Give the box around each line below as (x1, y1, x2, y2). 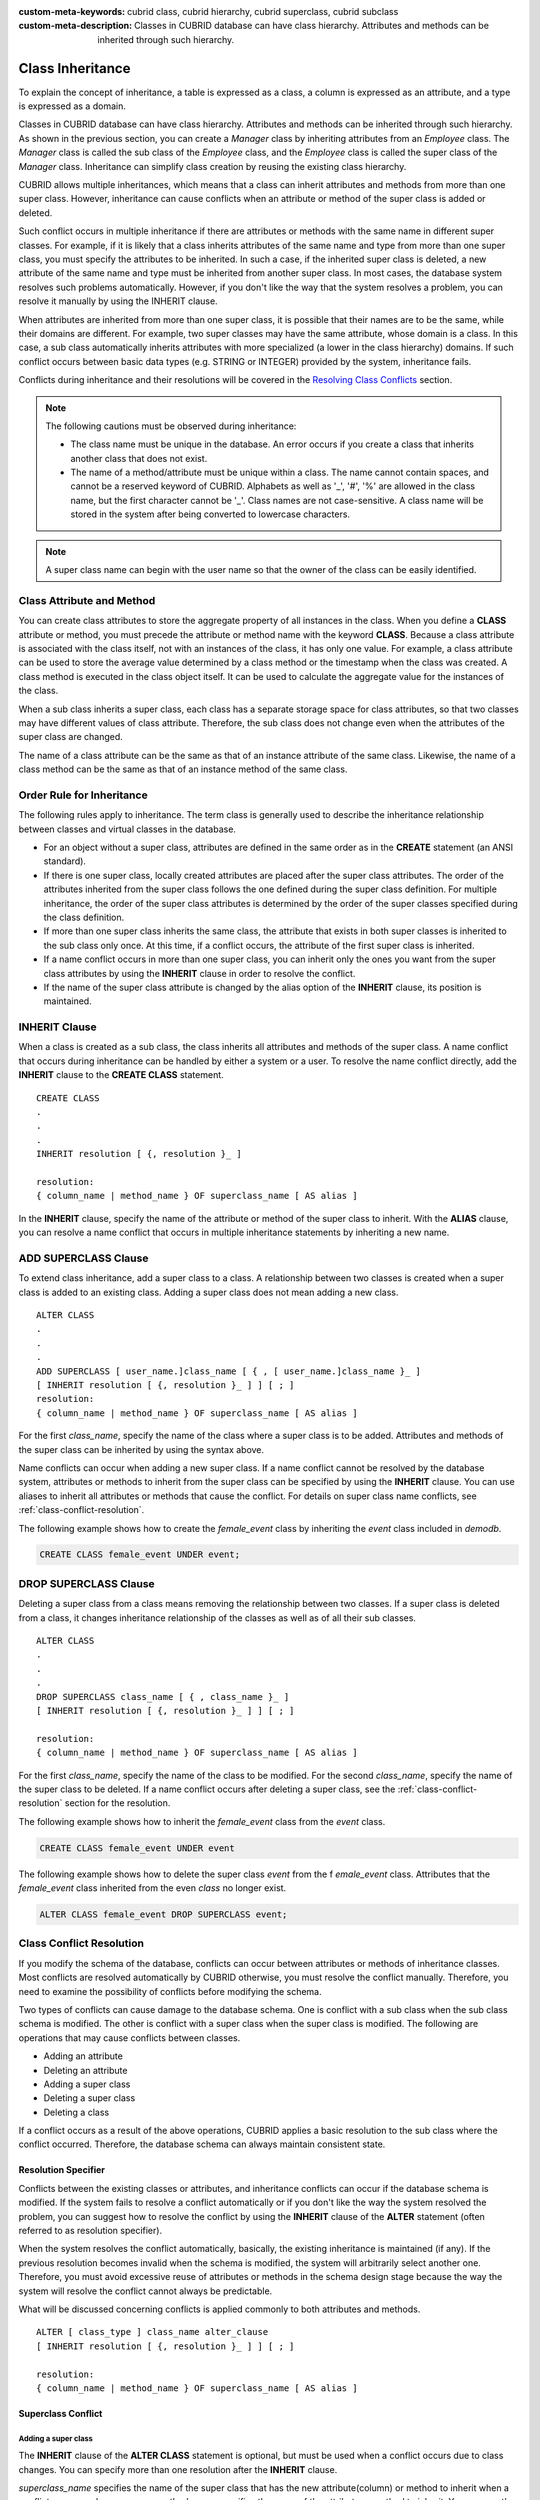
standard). (43, 855, 87, 867)
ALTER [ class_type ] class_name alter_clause (36, 2326, 269, 2338)
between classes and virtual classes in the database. (18, 823, 237, 835)
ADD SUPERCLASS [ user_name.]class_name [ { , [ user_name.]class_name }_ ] (36, 1365, 422, 1377)
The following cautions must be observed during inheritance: (45, 420, 297, 432)
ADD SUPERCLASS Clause (18, 1251, 149, 1265)
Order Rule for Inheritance (18, 788, 149, 802)
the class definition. (43, 911, 125, 923)
